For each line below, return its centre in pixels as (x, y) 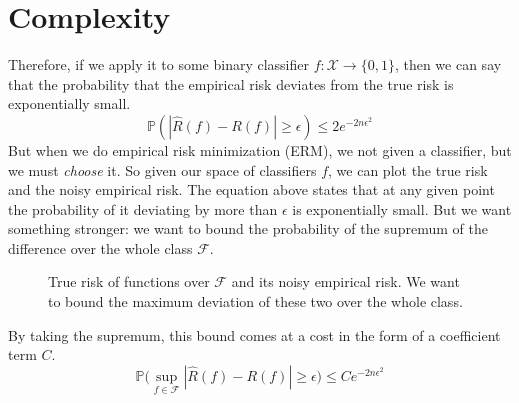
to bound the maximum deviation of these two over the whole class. (255, 301)
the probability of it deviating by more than (143, 208)
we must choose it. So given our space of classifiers (162, 169)
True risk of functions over (129, 281)
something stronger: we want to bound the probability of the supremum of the (248, 228)
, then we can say (448, 64)
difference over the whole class (100, 247)
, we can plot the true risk (408, 169)
